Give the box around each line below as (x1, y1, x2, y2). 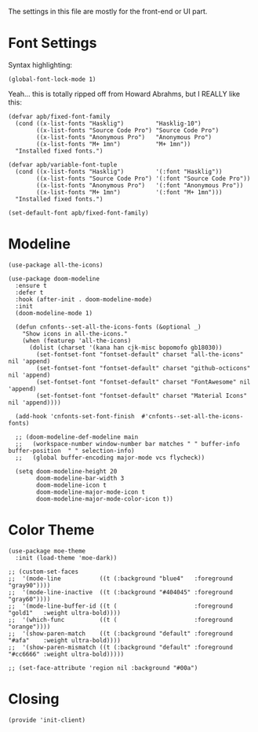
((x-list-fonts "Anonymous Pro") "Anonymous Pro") (36, 133, 213, 141)
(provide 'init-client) (8, 715, 86, 724)
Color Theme (8, 521, 95, 539)
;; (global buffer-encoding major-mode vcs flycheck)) (15, 454, 205, 462)
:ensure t (15, 281, 47, 289)
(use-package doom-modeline (8, 274, 100, 282)
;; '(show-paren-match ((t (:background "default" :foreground (8, 629, 234, 638)
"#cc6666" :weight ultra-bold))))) (8, 650, 125, 658)
